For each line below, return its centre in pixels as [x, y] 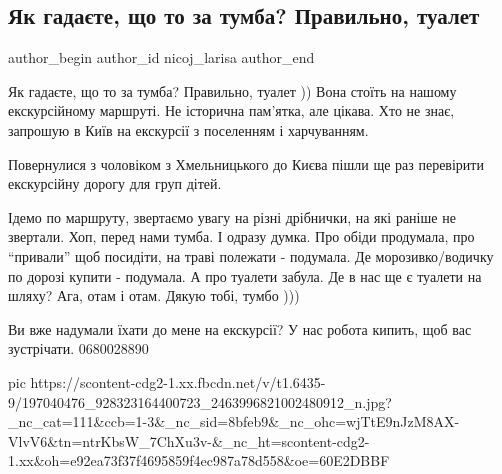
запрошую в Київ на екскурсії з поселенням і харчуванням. [188, 129]
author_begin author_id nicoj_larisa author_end [161, 57]
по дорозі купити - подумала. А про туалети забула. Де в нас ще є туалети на [245, 275]
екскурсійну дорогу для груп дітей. [115, 183]
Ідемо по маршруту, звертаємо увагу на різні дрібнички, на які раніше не [232, 216]
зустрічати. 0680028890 [78, 348]
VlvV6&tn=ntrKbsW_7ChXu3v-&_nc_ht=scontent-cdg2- [189, 440]
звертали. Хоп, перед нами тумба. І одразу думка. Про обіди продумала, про [241, 236]
